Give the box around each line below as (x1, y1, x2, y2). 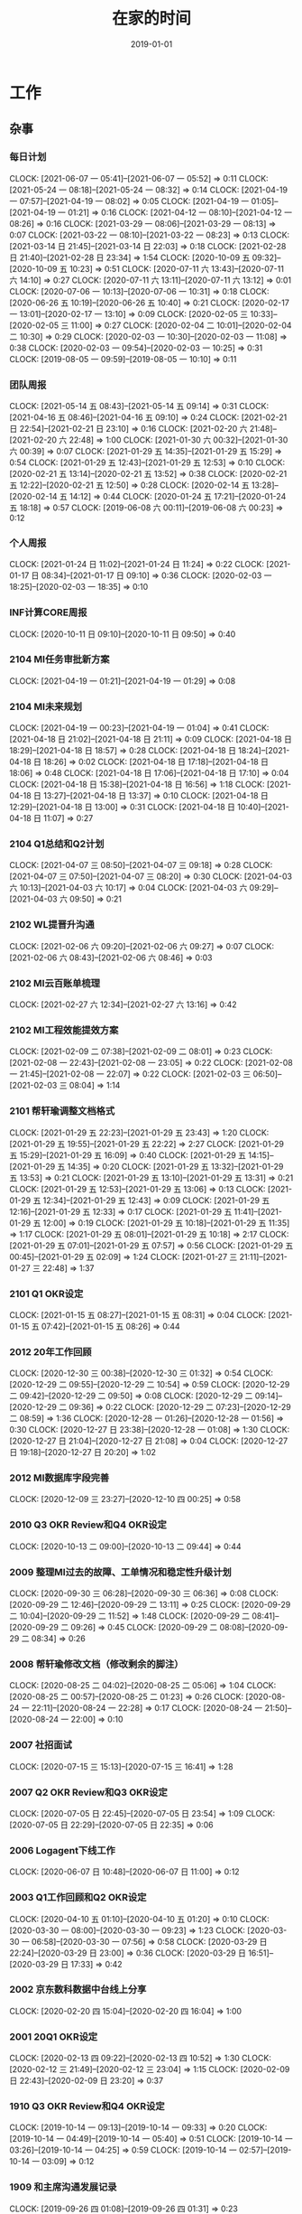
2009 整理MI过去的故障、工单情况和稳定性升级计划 (9, 1565, 232, 1578)
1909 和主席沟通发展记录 (9, 2181, 117, 2193)
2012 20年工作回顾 (9, 1345, 92, 1358)
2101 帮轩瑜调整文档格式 (9, 1105, 115, 1117)
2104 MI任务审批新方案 (9, 653, 110, 666)
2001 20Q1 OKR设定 (9, 2030, 98, 2042)
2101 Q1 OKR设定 (9, 1287, 84, 1300)
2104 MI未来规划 (9, 700, 83, 713)
